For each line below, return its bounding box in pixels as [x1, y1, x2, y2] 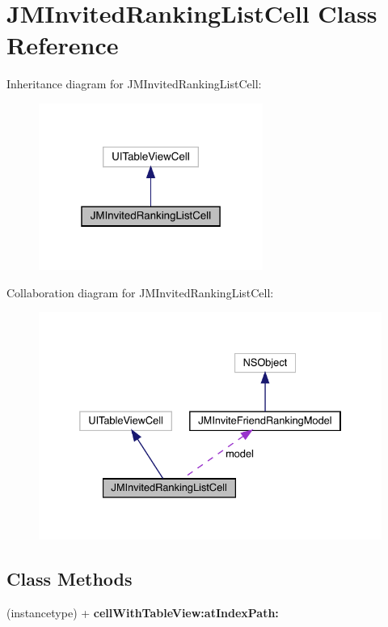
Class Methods [6, 566, 133, 591]
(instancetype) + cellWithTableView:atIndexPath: [6, 604, 279, 621]
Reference [6, 28, 119, 62]
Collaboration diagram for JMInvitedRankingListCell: [6, 284, 274, 301]
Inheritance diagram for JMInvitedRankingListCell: [6, 75, 262, 92]
